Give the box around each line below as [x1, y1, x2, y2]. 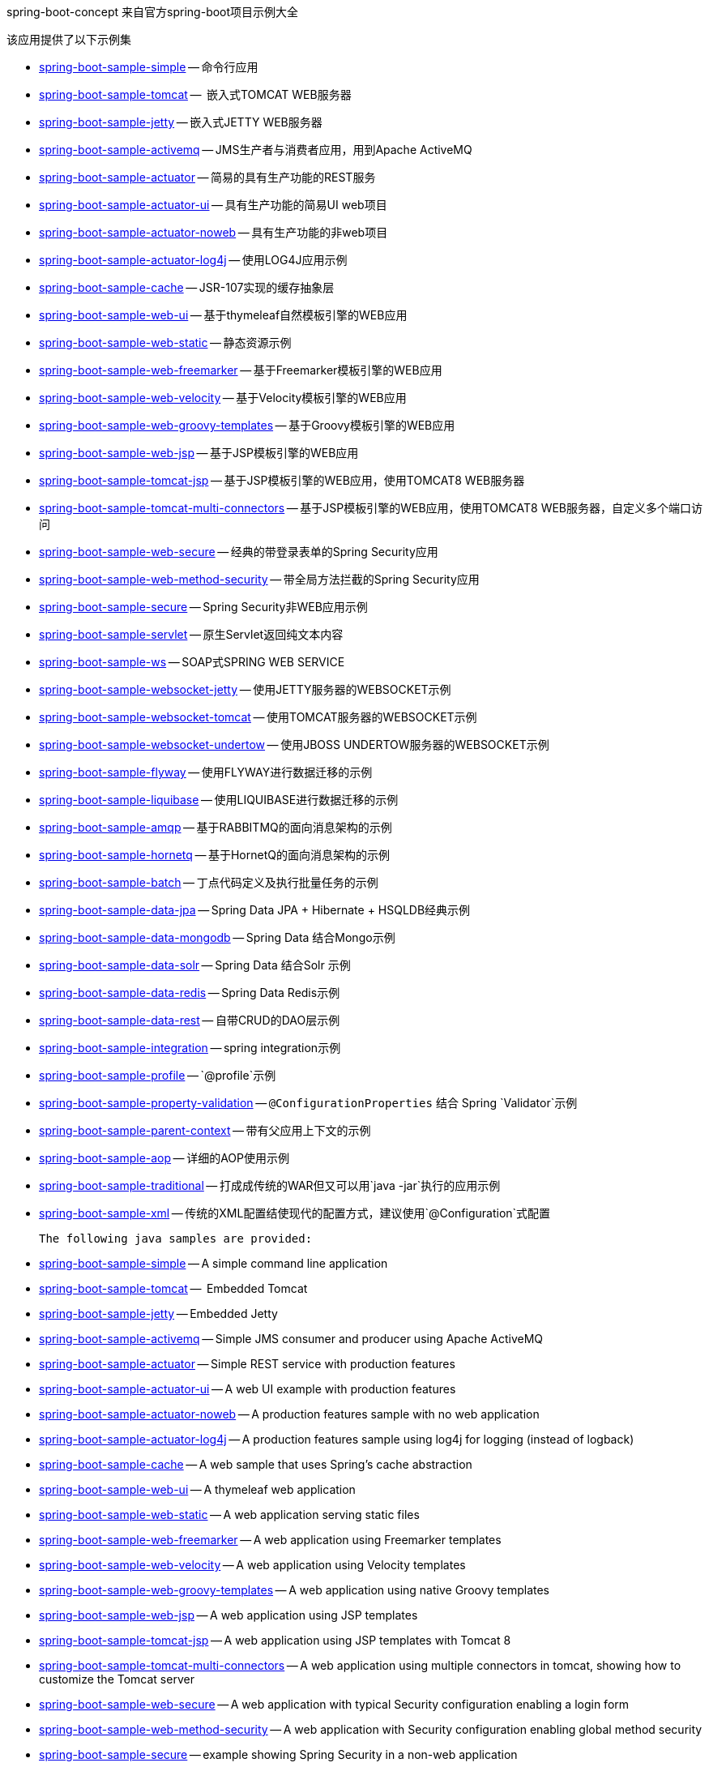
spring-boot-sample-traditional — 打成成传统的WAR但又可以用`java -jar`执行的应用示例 [39, 1179, 501, 1192]
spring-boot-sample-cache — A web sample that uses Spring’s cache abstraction [39, 1457, 472, 1471]
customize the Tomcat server [39, 1672, 194, 1686]
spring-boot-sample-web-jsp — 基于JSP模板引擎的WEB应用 [39, 446, 359, 460]
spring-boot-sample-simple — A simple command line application [39, 1256, 388, 1270]
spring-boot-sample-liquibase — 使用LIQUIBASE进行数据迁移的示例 [39, 793, 399, 806]
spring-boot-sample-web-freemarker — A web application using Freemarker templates [39, 1533, 502, 1547]
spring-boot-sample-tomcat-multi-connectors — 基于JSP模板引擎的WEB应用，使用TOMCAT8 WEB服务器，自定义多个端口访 [39, 501, 703, 515]
